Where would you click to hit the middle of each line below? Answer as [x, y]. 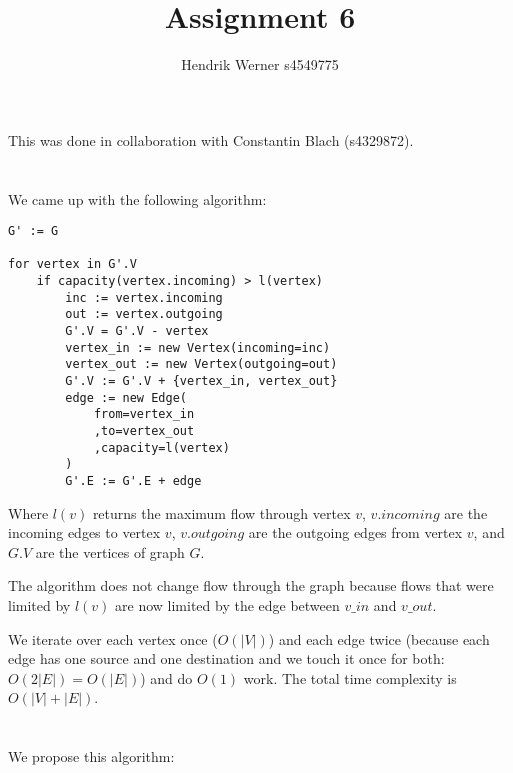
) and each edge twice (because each [379, 638]
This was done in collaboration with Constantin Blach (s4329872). [211, 139]
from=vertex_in [144, 414]
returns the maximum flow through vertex [221, 512]
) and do [166, 677]
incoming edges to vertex [84, 532]
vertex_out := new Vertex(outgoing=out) [201, 364]
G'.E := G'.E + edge [133, 480]
